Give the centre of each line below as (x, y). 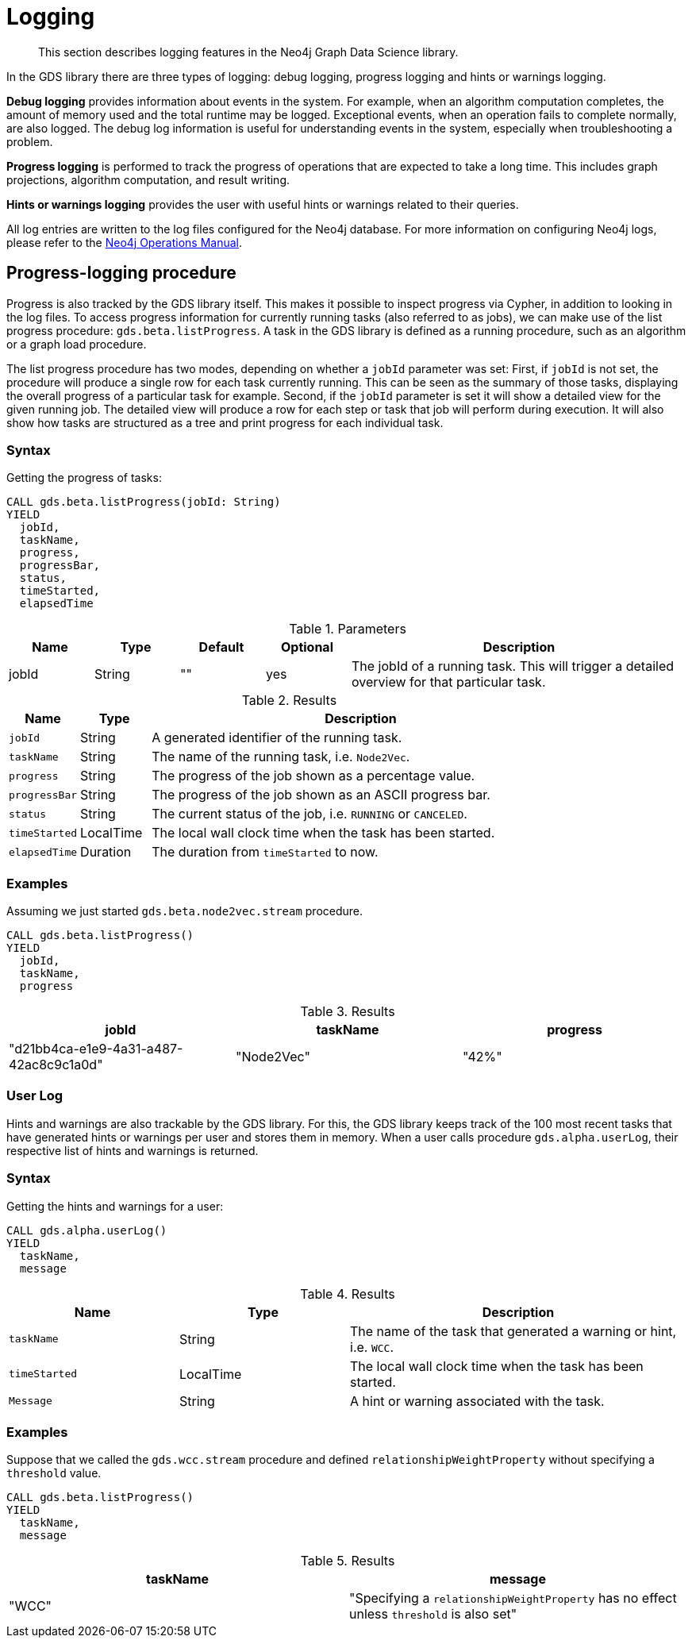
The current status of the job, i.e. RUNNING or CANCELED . (309, 814)
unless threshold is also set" (433, 1614)
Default (221, 647)
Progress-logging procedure (121, 273)
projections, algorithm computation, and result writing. (148, 179)
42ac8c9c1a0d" (56, 1065)
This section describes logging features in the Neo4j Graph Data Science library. (248, 52)
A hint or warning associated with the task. (477, 1401)
